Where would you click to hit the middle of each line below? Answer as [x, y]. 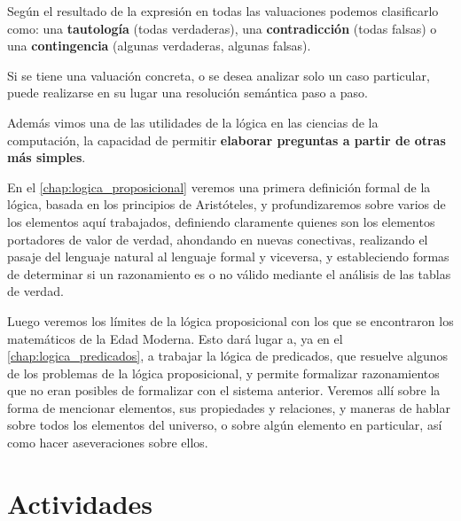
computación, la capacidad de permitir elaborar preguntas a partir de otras [227, 140]
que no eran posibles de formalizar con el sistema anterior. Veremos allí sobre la [224, 390]
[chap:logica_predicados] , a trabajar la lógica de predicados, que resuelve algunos [228, 356]
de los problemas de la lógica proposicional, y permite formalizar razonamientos [223, 373]
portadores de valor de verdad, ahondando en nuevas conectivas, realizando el [218, 239]
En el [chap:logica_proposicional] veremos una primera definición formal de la [219, 187]
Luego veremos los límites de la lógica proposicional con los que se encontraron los [230, 320]
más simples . [47, 157]
